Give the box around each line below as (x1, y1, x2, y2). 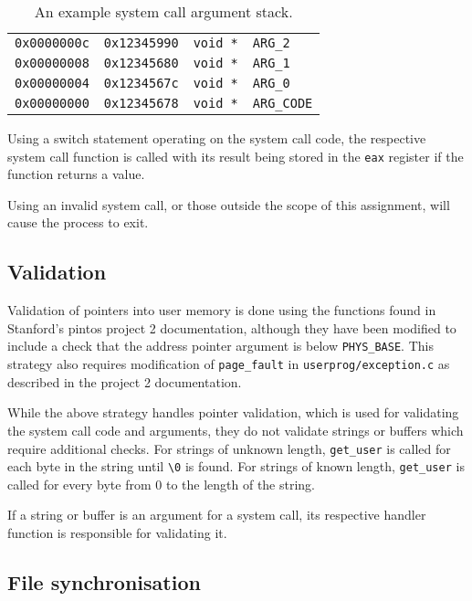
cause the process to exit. (7, 213, 149, 232)
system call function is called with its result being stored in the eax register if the (7, 146, 464, 165)
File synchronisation (7, 568, 201, 596)
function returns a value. (7, 164, 145, 184)
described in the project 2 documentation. (7, 372, 242, 391)
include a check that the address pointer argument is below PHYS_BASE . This (7, 336, 434, 355)
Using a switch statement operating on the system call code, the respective (7, 129, 426, 147)
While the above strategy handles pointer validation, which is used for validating (7, 403, 459, 422)
